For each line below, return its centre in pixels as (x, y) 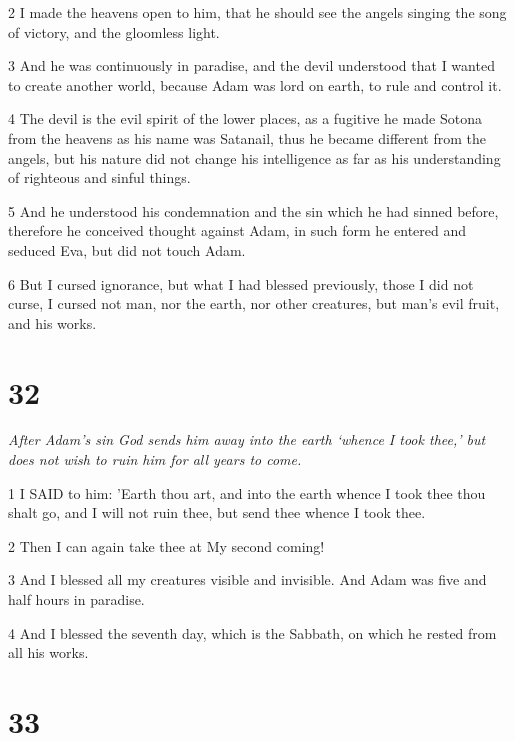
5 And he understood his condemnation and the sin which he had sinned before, (253, 210)
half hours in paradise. (76, 599)
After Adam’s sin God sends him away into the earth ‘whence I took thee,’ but (247, 439)
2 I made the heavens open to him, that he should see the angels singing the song (257, 12)
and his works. (52, 322)
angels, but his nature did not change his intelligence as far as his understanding (254, 157)
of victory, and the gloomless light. (114, 31)
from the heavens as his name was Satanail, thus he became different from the (247, 137)
